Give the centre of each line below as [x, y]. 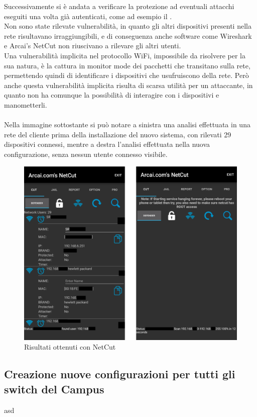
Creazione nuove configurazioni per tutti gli [120, 374]
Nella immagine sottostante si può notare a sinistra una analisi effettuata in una [127, 124]
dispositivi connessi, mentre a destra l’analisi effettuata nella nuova [107, 144]
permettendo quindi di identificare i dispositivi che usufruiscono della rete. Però [126, 75]
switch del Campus [54, 389]
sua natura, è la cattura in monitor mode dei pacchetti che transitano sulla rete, [127, 65]
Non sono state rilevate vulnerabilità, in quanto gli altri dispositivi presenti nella [128, 26]
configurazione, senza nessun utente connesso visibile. [86, 154]
